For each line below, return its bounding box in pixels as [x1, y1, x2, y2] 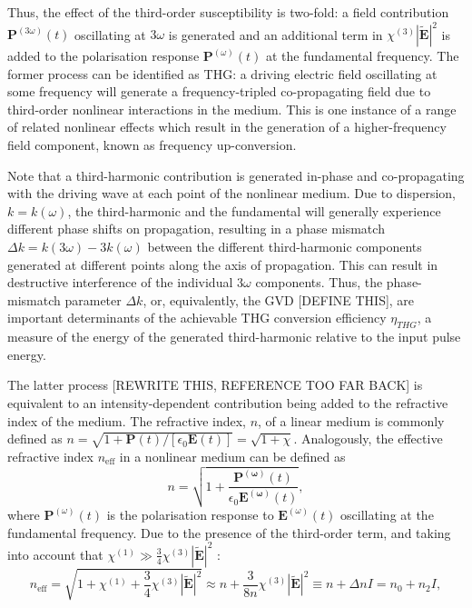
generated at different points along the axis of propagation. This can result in [7, 254, 438, 274]
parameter [64, 290, 122, 309]
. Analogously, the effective [293, 429, 443, 448]
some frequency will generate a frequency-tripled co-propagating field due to [7, 82, 431, 101]
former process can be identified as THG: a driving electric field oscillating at [7, 64, 438, 83]
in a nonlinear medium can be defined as [119, 446, 346, 465]
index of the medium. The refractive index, [7, 411, 246, 430]
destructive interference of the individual [7, 273, 233, 292]
